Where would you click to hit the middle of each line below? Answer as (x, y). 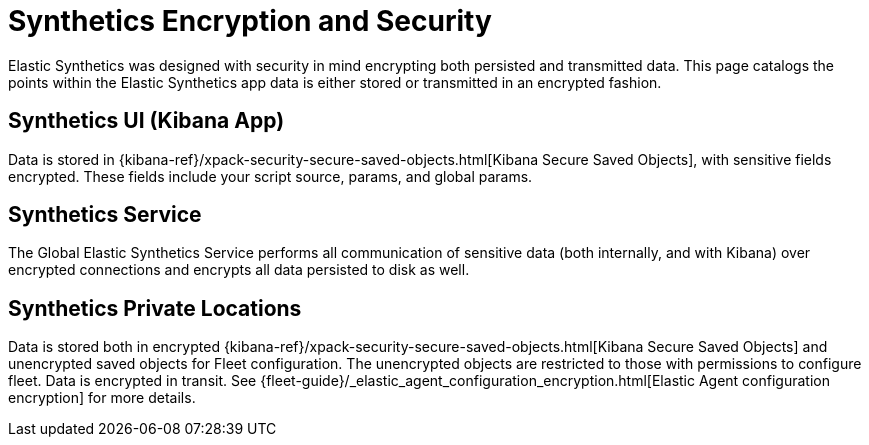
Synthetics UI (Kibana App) (146, 121)
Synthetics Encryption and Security (250, 21)
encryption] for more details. (102, 398)
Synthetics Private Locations (155, 308)
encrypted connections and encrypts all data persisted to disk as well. (239, 270)
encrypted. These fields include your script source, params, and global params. (270, 176)
